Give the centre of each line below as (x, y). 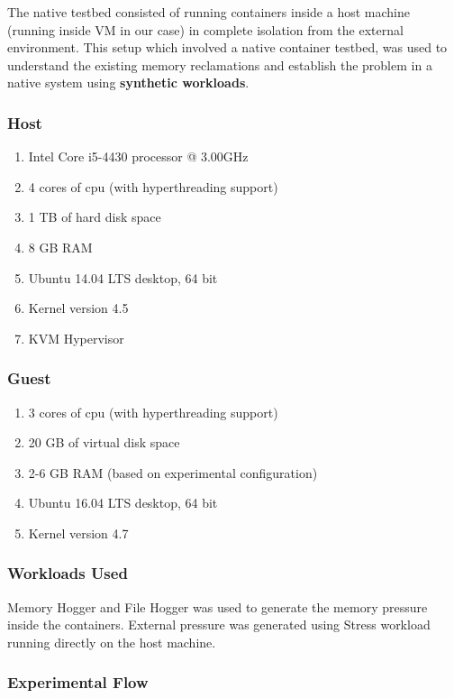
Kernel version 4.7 (78, 533)
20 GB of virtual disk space (104, 442)
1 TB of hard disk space (95, 217)
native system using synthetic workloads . (128, 83)
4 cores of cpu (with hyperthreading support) (153, 186)
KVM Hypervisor (76, 338)
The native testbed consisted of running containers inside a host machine (209, 12)
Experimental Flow (78, 682)
